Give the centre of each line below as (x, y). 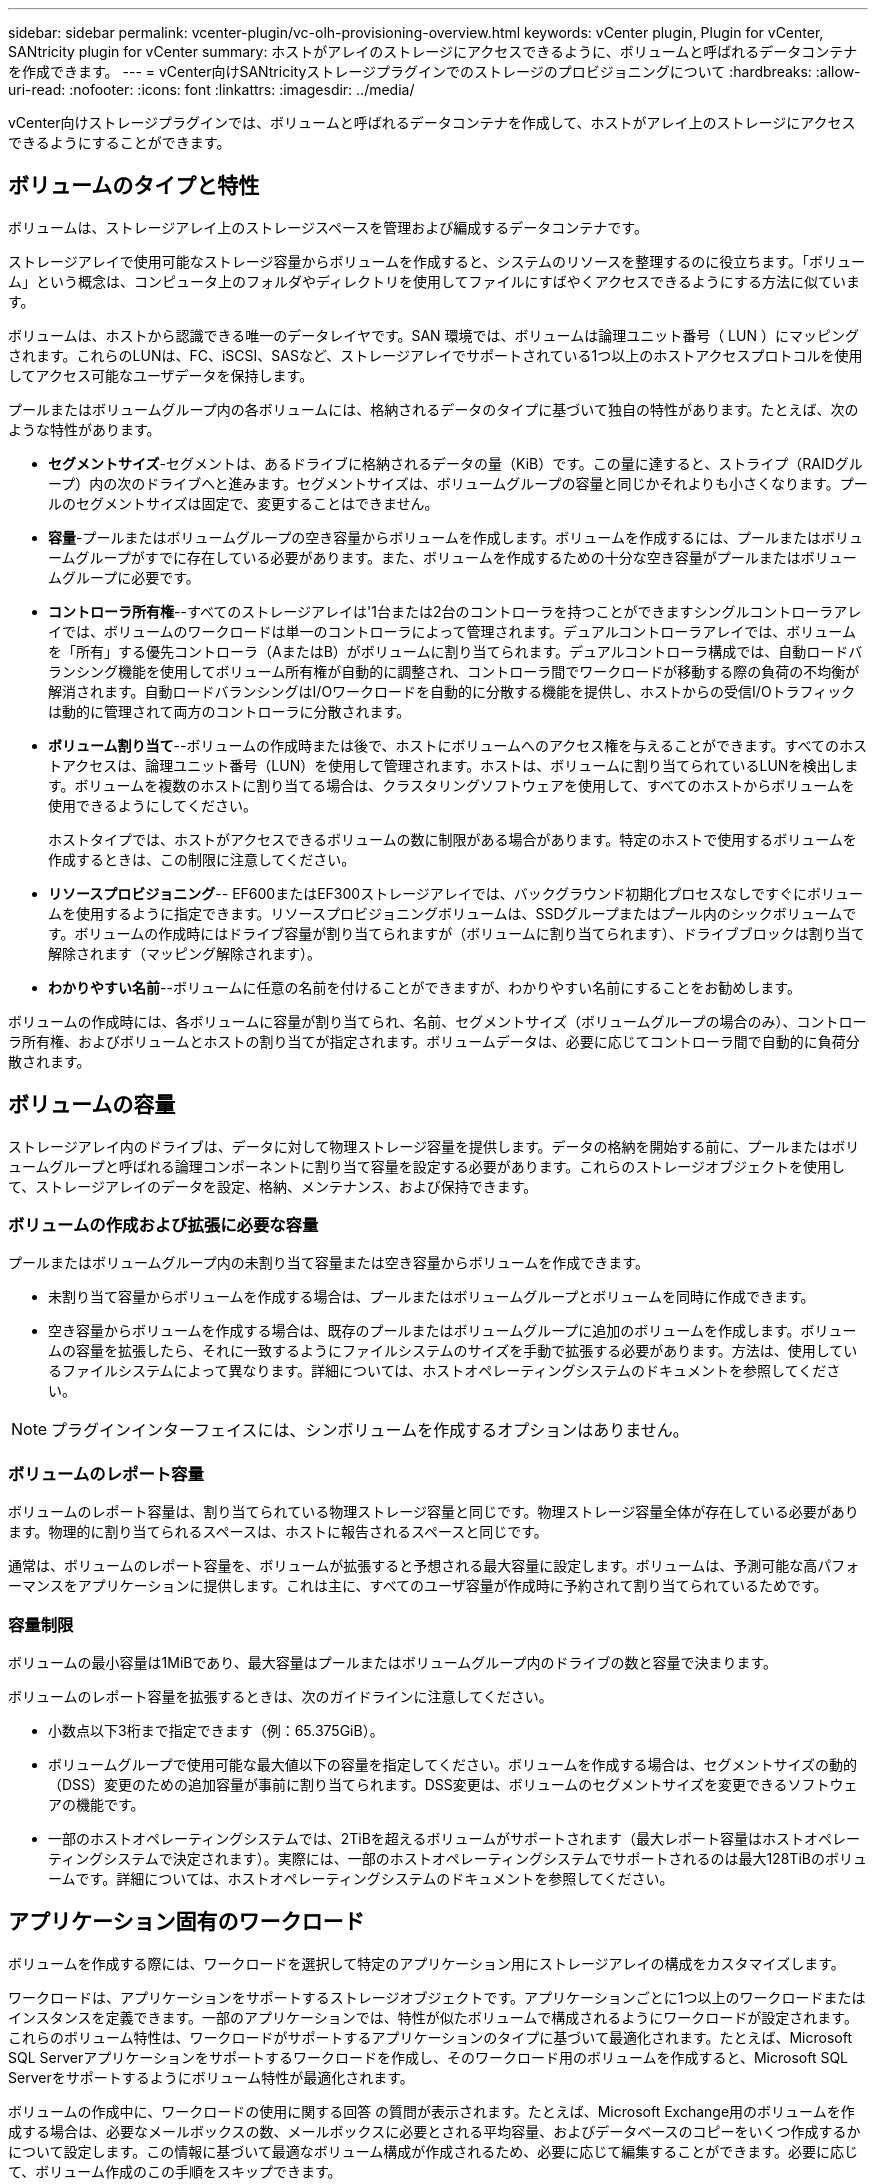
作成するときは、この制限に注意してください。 (202, 859)
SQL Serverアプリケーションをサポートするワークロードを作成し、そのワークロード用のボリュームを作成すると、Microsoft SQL (428, 2057)
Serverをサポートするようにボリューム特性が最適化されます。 (211, 2077)
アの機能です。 (96, 1804)
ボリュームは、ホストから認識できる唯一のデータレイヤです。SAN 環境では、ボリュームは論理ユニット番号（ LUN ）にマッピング (433, 335)
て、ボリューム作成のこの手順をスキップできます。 (175, 2171)
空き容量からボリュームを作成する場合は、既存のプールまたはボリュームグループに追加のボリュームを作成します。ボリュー (452, 1331)
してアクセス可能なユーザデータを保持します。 (161, 375)
